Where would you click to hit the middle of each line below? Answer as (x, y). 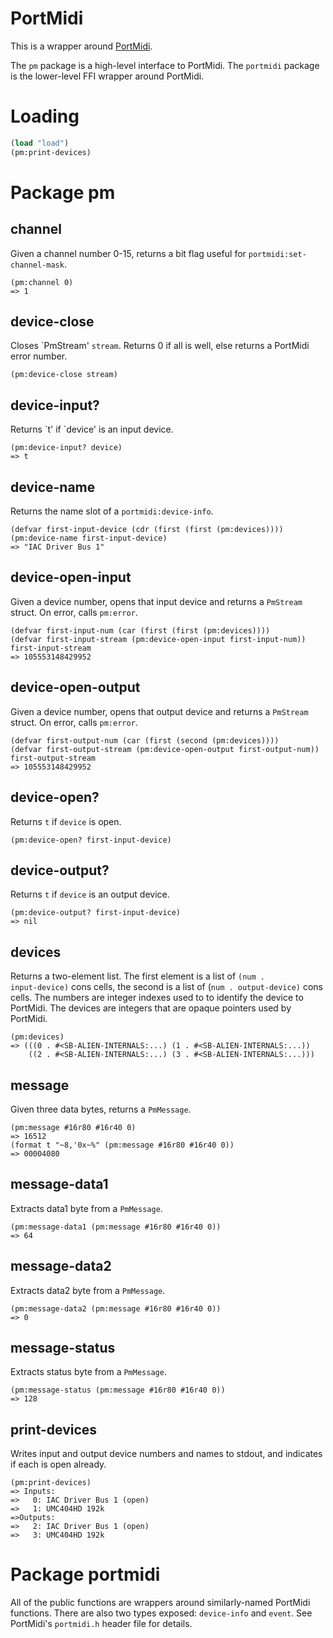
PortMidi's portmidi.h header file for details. (101, 1624)
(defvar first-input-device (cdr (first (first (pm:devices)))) (147, 530)
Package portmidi (85, 1574)
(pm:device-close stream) (64, 375)
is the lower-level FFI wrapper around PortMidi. (107, 76)
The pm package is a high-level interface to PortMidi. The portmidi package (165, 65)
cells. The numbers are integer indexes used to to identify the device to (157, 998)
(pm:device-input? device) (66, 448)
